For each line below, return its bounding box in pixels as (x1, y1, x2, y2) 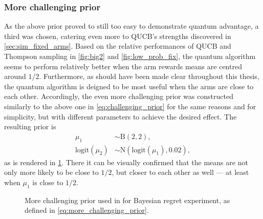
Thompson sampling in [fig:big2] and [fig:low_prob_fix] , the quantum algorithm (4, 51, 256, 61)
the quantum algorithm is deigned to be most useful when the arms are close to (4, 81, 254, 91)
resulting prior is (4, 121, 56, 132)
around (4, 71, 26, 82)
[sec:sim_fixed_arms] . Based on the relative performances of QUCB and (4, 41, 231, 51)
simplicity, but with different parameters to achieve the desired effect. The (4, 111, 237, 122)
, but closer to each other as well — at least (112, 167, 249, 177)
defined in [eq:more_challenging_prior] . (25, 205, 149, 215)
